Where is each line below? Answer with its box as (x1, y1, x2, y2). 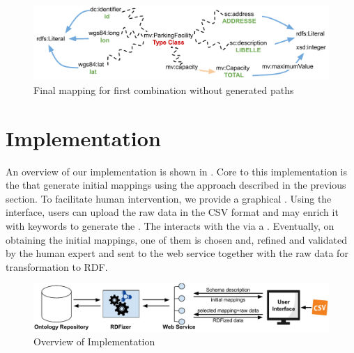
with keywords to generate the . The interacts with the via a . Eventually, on (6, 218, 334, 233)
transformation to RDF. (6, 259, 108, 274)
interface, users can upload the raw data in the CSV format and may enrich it (6, 205, 339, 219)
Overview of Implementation (33, 334, 155, 349)
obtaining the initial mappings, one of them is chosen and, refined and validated (6, 232, 347, 246)
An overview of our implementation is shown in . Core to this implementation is (6, 164, 348, 178)
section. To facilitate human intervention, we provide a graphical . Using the (6, 191, 332, 205)
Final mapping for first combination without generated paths (33, 82, 294, 97)
